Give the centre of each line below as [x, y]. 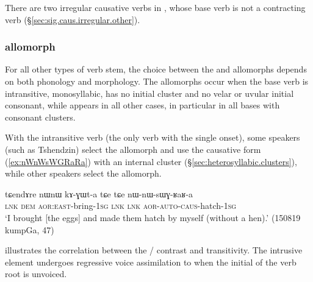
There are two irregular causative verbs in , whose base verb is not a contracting [155, 7]
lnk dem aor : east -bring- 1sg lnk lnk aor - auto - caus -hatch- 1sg [121, 206]
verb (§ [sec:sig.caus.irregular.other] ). [73, 19]
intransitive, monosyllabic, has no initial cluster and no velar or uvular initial [149, 93]
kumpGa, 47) [30, 229]
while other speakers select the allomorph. [83, 173]
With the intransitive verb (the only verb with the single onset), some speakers [153, 137]
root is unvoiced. [36, 274]
